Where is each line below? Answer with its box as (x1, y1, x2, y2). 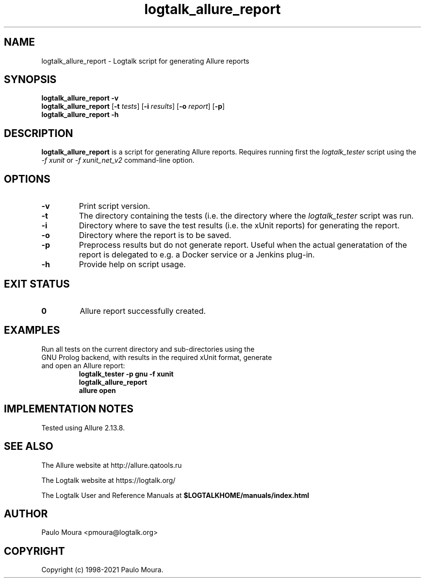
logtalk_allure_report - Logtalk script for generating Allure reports (41, 56, 249, 65)
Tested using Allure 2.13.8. (41, 423, 125, 432)
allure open (79, 386, 116, 394)
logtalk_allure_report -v (41, 94, 119, 103)
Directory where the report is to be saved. (79, 230, 231, 240)
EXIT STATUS (4, 277, 70, 290)
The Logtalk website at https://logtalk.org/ (41, 476, 176, 484)
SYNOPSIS (4, 73, 57, 86)
